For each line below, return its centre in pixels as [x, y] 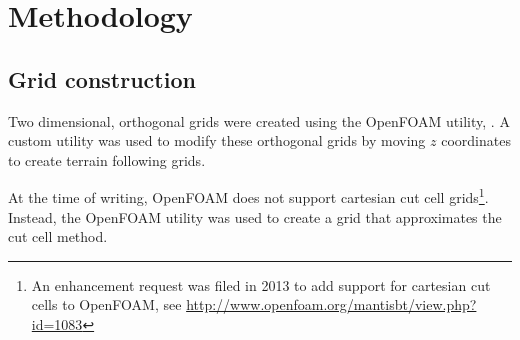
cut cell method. [58, 236]
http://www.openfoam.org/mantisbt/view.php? [331, 304]
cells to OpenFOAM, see [106, 304]
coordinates [476, 140]
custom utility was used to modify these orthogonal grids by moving [217, 140]
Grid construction [102, 78]
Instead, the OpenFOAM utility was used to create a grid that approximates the [255, 216]
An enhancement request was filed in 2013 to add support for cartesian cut [261, 284]
